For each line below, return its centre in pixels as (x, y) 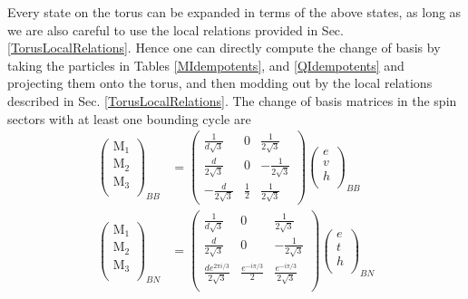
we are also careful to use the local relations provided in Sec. (175, 29)
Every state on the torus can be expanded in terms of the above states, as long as (234, 12)
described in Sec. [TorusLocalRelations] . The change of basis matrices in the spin (232, 100)
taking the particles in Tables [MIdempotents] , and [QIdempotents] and (206, 65)
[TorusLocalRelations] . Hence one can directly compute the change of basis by (224, 48)
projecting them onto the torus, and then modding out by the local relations (220, 83)
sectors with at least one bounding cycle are (129, 118)
